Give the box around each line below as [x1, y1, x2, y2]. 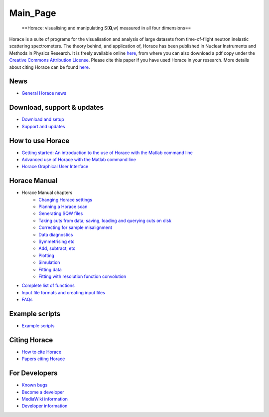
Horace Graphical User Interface [21, 164, 89, 170]
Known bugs [21, 382, 48, 388]
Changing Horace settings [38, 197, 92, 203]
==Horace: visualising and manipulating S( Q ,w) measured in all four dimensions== [21, 25, 191, 31]
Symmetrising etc [38, 238, 75, 244]
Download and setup [21, 116, 64, 122]
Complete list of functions [21, 282, 75, 289]
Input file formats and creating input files [21, 289, 106, 295]
